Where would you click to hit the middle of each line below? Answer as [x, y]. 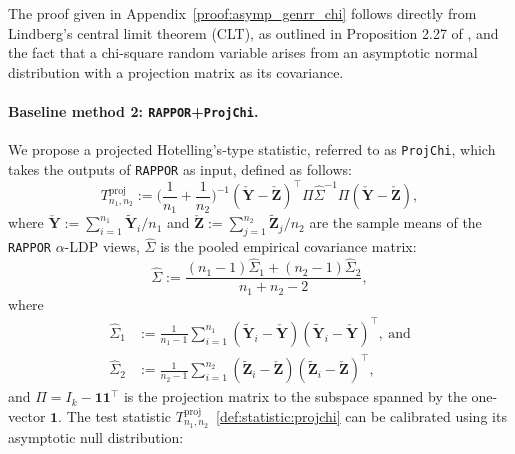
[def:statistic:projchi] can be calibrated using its [361, 415]
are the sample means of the [395, 222]
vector [27, 415]
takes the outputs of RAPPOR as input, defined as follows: [180, 168]
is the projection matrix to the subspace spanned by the [295, 396]
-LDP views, [102, 246]
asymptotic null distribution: [96, 436]
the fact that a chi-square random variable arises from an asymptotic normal [243, 52]
